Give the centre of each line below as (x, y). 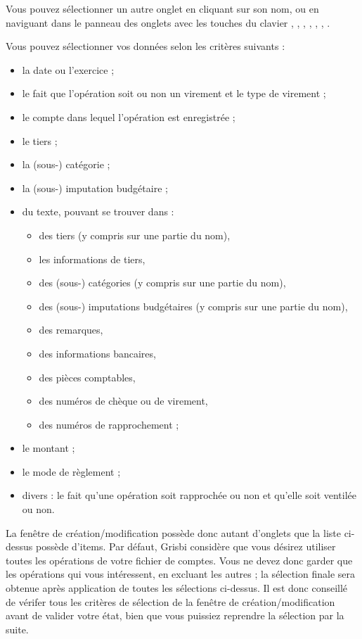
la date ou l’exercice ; (68, 69)
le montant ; (49, 448)
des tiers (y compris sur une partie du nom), (135, 235)
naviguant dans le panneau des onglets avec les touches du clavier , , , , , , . (168, 22)
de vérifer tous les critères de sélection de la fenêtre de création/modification (170, 601)
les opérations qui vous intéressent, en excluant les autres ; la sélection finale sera (181, 574)
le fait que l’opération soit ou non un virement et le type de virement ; (174, 93)
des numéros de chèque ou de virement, (123, 401)
